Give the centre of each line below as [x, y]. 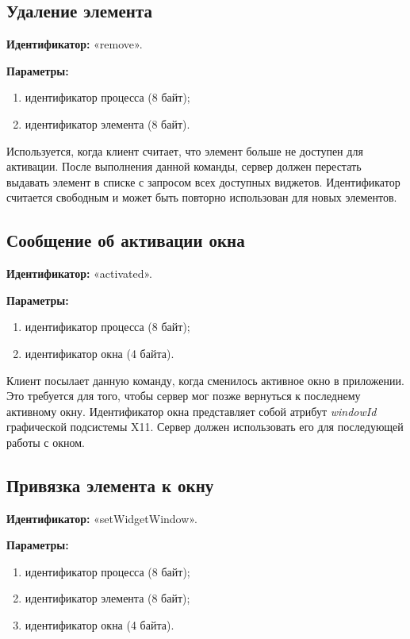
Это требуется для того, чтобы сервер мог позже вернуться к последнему [184, 396]
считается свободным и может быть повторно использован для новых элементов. [202, 197]
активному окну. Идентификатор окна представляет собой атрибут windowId [192, 411]
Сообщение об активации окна [126, 240]
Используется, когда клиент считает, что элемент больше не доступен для [185, 150]
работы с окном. [46, 442]
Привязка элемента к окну [110, 485]
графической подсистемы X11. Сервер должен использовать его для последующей [205, 427]
